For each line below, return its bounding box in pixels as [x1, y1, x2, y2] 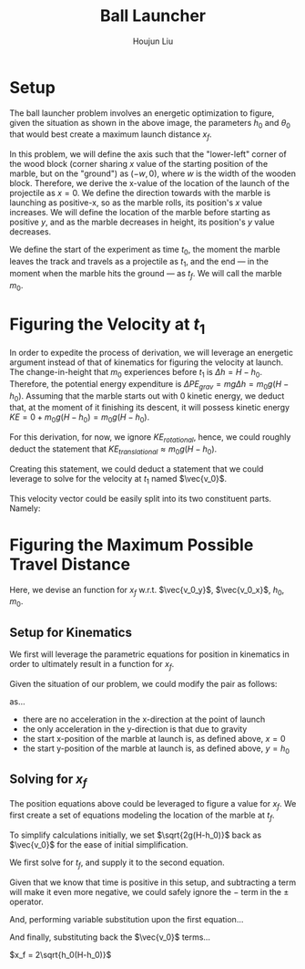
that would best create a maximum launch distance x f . [9, 129, 212, 142]
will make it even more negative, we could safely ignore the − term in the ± [9, 886, 290, 897]
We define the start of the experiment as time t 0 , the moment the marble [9, 244, 280, 257]
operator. [9, 896, 44, 907]
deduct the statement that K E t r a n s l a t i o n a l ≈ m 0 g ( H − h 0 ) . [9, 443, 218, 456]
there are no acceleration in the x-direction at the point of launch [22, 714, 266, 724]
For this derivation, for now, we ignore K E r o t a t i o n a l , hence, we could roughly [9, 432, 291, 444]
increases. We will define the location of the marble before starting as [9, 207, 271, 218]
